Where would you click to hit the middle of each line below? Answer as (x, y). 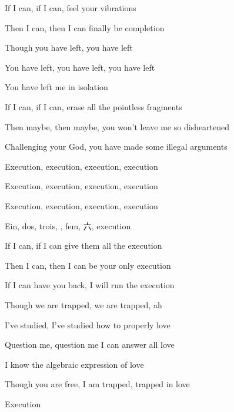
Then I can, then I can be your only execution (88, 265)
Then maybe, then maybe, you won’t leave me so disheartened (117, 126)
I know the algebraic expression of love (74, 364)
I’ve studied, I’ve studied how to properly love (88, 324)
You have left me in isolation (56, 87)
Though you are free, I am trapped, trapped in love (97, 384)
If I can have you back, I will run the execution (90, 285)
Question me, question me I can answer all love (90, 345)
